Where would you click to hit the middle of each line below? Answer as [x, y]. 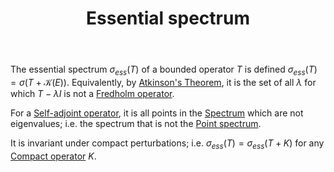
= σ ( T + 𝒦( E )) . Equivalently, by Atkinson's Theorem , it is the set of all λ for [163, 82]
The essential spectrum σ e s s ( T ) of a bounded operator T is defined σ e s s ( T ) [164, 70]
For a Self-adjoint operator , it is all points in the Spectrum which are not [157, 113]
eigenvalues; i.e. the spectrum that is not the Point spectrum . [136, 123]
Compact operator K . [53, 156]
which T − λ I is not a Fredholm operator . [92, 93]
